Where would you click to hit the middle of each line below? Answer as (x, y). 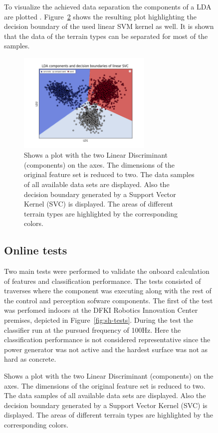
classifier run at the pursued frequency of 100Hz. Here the (93, 329)
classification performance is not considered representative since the (107, 339)
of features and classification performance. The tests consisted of (103, 281)
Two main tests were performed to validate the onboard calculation (107, 271)
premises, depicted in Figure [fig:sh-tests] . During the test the (99, 320)
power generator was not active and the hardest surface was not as (106, 349)
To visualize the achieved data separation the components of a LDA (108, 6)
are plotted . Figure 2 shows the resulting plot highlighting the (100, 16)
